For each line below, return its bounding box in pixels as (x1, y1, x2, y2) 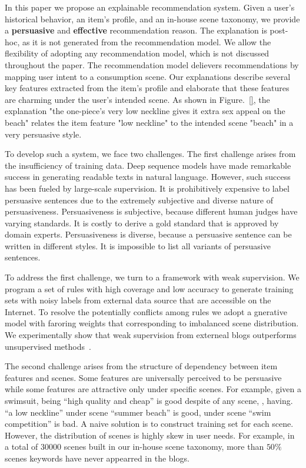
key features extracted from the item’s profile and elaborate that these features (5, 82, 290, 94)
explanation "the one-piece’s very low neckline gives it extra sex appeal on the (5, 105, 285, 117)
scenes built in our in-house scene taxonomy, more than (64, 440, 264, 453)
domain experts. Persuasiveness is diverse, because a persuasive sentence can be (5, 228, 292, 240)
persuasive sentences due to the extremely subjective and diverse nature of (5, 193, 273, 206)
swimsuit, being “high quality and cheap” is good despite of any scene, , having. (5, 395, 293, 406)
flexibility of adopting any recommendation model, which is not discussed (5, 47, 270, 59)
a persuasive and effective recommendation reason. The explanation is (5, 24, 267, 36)
